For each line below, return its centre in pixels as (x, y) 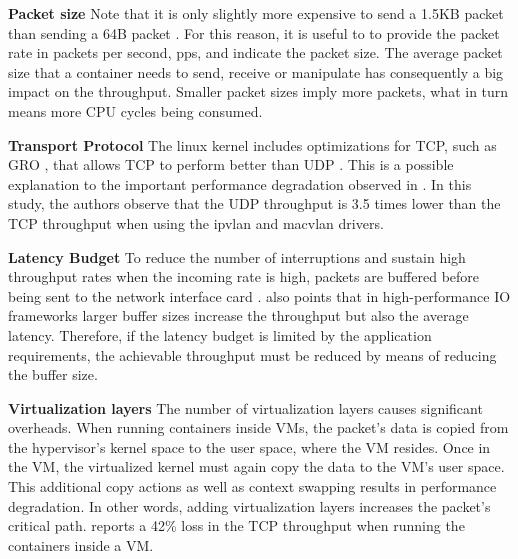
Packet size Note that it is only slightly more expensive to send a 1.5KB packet (256, 13)
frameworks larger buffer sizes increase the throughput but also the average (238, 315)
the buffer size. (53, 374)
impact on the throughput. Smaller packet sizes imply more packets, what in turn (258, 91)
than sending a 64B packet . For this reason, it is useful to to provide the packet (254, 32)
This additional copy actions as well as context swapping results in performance (252, 486)
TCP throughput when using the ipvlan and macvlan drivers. (196, 222)
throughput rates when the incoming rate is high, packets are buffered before (244, 276)
